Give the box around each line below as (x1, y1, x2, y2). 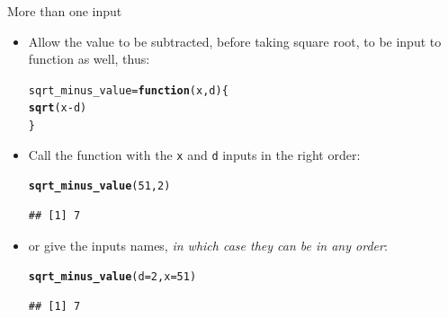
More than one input (7, 2, 122, 20)
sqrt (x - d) (28, 102, 87, 115)
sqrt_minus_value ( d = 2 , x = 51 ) (28, 270, 197, 284)
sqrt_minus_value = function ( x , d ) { (28, 84, 228, 97)
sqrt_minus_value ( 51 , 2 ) (28, 180, 171, 193)
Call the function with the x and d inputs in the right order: (28, 145, 361, 163)
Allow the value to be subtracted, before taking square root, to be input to (28, 31, 442, 50)
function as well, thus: (28, 49, 150, 68)
